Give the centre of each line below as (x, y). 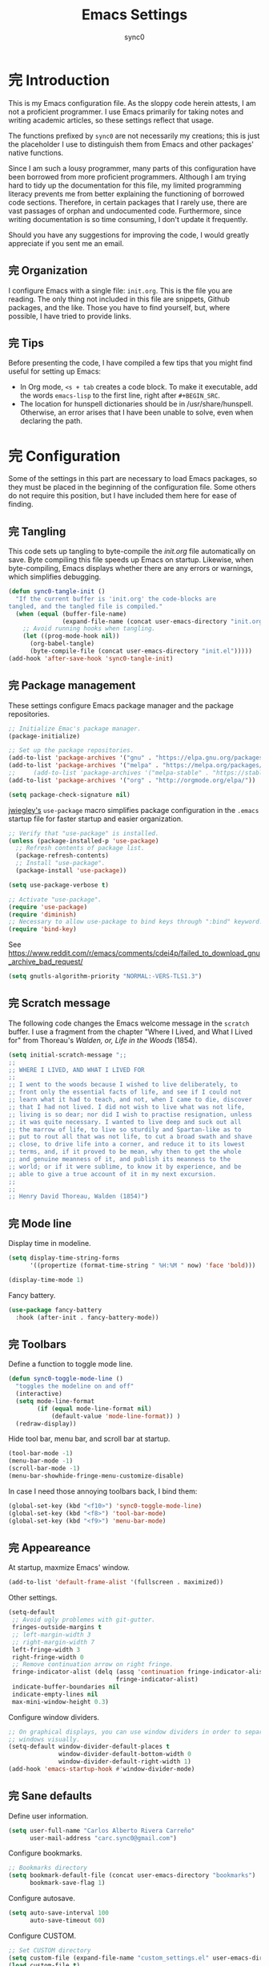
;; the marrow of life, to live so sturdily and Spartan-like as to (125, 1129)
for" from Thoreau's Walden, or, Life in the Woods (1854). (103, 1040)
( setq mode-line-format (55, 1401)
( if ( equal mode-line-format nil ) (94, 1409)
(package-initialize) (44, 736)
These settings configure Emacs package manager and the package (121, 705)
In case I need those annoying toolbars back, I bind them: (103, 1491)
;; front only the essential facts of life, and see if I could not (125, 1092)
